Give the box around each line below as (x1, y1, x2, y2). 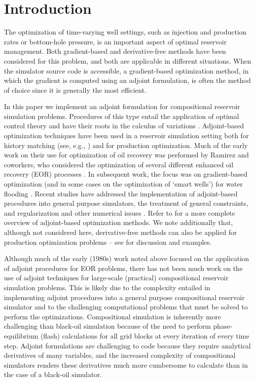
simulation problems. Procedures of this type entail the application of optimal (4, 111, 239, 121)
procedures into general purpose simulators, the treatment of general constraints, (4, 198, 249, 208)
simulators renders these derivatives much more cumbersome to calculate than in (4, 359, 248, 370)
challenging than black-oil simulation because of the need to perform (4, 321, 211, 331)
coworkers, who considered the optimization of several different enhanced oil (4, 159, 234, 169)
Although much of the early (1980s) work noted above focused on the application (4, 253, 249, 264)
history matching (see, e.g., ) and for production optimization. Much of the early (4, 140, 248, 150)
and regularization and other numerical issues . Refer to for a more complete (4, 207, 235, 218)
